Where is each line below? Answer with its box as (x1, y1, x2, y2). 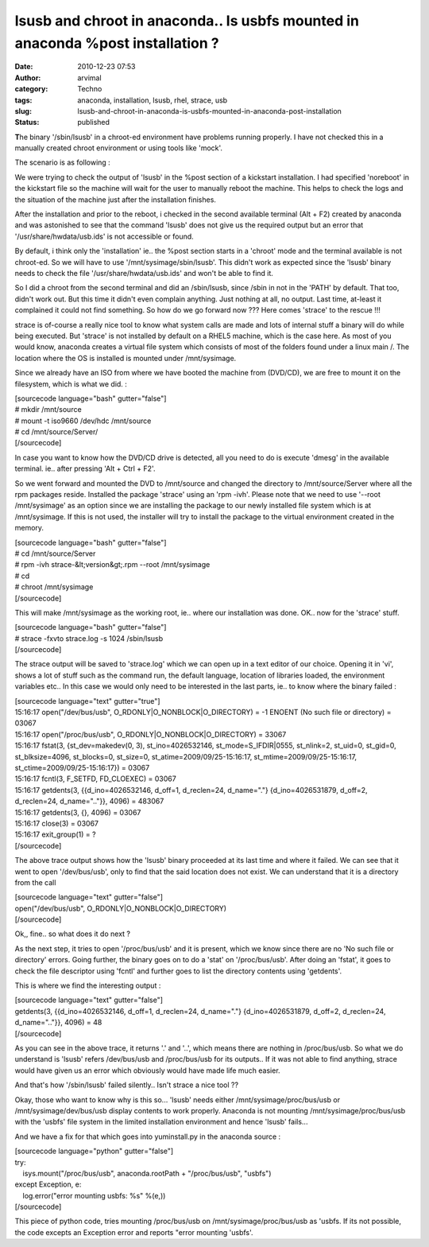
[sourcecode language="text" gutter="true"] (14, 696, 160, 705)
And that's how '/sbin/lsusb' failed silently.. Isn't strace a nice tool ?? (14, 1080, 238, 1090)
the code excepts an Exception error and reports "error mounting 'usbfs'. (14, 1227, 253, 1237)
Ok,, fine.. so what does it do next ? (14, 929, 131, 938)
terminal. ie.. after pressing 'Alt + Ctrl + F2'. (14, 464, 156, 473)
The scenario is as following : (14, 157, 110, 167)
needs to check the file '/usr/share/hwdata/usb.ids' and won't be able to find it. (14, 268, 274, 278)
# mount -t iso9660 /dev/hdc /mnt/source (14, 416, 152, 425)
